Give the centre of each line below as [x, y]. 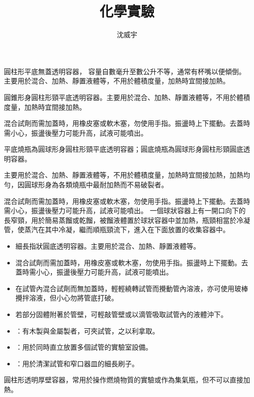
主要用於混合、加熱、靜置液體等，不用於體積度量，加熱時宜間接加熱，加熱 [124, 175]
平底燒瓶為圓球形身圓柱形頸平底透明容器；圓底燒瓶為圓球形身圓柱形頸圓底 [124, 149]
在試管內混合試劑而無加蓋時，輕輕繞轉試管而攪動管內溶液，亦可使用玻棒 [132, 288]
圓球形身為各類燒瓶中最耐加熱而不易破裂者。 [96, 185]
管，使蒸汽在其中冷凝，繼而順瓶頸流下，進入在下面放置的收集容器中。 [117, 229]
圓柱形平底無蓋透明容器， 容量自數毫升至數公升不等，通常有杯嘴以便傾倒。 [125, 71]
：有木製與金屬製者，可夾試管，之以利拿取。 [87, 330]
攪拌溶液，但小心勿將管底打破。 [67, 298]
